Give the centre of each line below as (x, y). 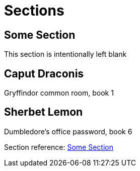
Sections (34, 11)
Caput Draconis (44, 73)
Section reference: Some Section (59, 147)
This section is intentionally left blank (65, 54)
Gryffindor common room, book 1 (59, 93)
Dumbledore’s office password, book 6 (68, 131)
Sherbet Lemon (44, 112)
